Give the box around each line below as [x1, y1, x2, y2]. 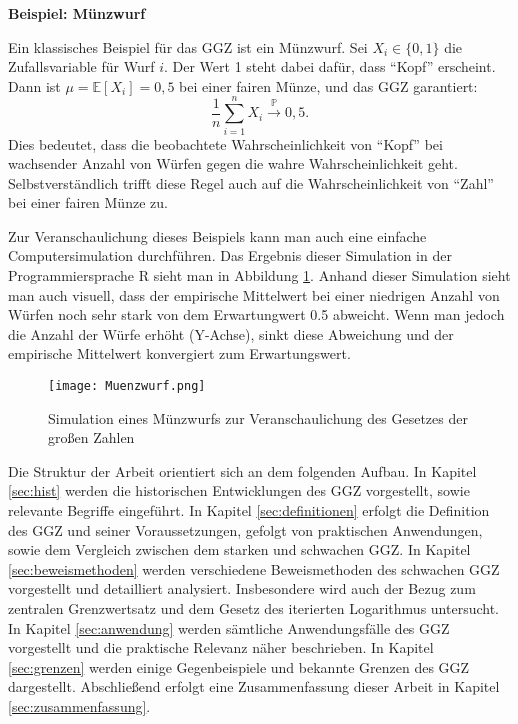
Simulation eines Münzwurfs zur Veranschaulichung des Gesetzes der [48, 407, 468, 428]
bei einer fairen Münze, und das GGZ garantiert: [179, 75, 478, 96]
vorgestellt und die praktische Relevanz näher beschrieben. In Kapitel [8, 637, 434, 658]
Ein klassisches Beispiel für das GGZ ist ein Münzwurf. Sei [8, 36, 368, 57]
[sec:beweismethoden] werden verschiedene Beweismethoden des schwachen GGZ [8, 558, 500, 579]
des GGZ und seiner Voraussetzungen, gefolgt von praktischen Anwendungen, [8, 519, 483, 540]
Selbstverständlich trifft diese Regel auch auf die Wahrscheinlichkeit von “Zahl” [8, 172, 494, 193]
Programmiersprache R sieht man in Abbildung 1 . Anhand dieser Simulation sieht [8, 265, 511, 286]
